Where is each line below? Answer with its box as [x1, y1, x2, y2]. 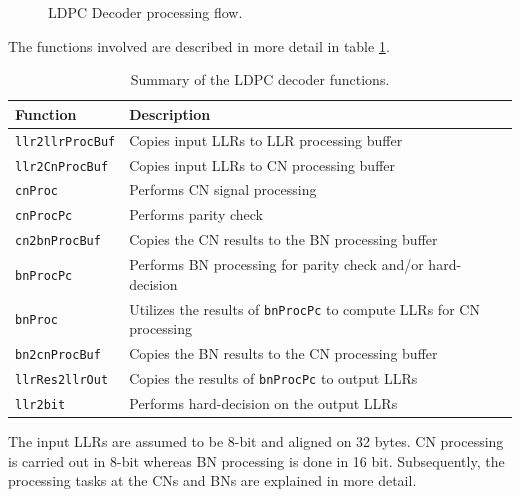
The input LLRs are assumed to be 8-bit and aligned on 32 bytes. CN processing [8, 431, 504, 452]
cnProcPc [15, 209, 73, 224]
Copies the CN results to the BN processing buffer [129, 229, 438, 250]
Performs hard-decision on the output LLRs [129, 392, 398, 413]
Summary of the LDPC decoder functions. [130, 69, 390, 90]
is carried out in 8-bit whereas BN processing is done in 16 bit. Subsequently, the [8, 450, 505, 471]
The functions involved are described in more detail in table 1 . [8, 35, 390, 56]
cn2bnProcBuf [15, 234, 101, 249]
